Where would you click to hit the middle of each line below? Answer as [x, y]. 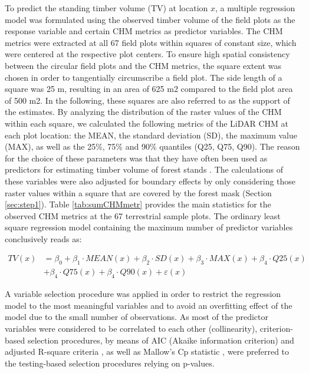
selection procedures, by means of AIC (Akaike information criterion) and [161, 340]
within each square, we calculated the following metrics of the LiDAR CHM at [147, 123]
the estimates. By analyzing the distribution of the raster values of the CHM [143, 112]
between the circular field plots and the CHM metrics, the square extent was [143, 65]
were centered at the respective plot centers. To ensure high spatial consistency [147, 54]
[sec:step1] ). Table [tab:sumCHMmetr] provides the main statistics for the [138, 204]
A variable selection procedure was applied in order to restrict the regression [143, 294]
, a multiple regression [255, 8]
